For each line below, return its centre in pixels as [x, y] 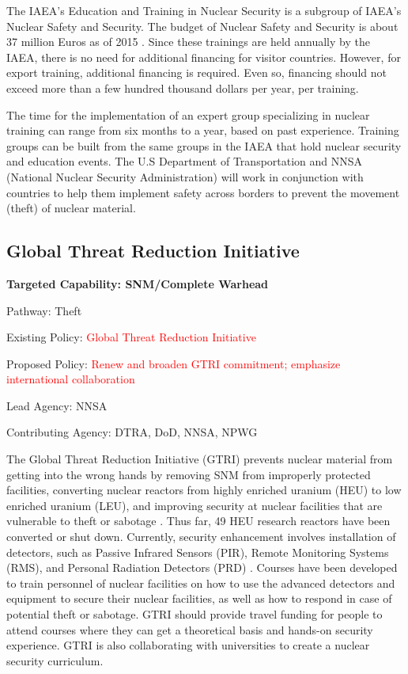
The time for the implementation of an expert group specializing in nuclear [188, 114]
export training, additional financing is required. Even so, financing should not [196, 72]
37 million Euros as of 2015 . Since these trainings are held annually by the [188, 42]
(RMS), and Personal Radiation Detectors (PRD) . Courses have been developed [202, 567]
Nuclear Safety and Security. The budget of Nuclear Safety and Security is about [202, 26]
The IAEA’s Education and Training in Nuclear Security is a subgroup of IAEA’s [204, 10]
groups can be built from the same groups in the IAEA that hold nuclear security [204, 145]
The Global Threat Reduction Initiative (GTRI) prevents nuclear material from [200, 459]
